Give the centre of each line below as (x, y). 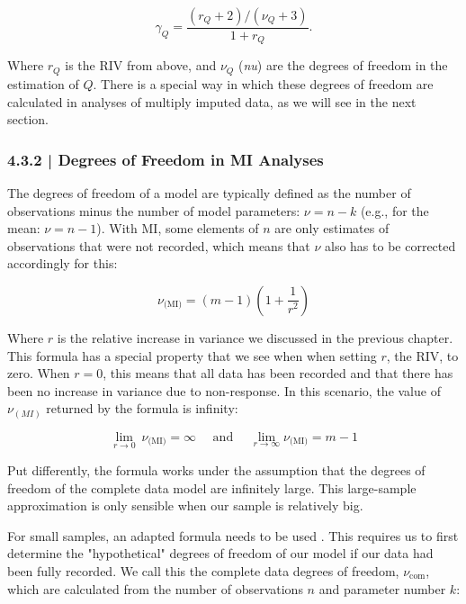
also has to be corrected (390, 245)
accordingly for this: (63, 263)
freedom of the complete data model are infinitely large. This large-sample (212, 487)
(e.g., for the (394, 210)
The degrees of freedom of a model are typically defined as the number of (209, 192)
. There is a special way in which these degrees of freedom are (263, 83)
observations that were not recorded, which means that (159, 245)
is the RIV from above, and (141, 65)
